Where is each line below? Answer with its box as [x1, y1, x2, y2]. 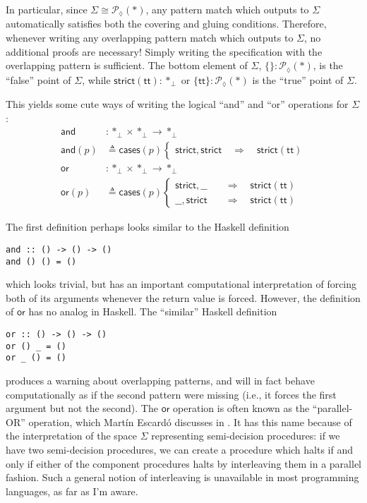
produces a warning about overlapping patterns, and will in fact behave [6, 373, 315, 388]
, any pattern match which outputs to [145, 2, 309, 16]
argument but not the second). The [6, 401, 158, 416]
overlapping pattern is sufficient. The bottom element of [6, 58, 248, 73]
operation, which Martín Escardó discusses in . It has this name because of [28, 414, 352, 429]
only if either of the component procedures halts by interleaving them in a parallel [6, 456, 361, 471]
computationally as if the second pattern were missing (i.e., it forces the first [6, 387, 337, 401]
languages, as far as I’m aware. [6, 483, 138, 498]
